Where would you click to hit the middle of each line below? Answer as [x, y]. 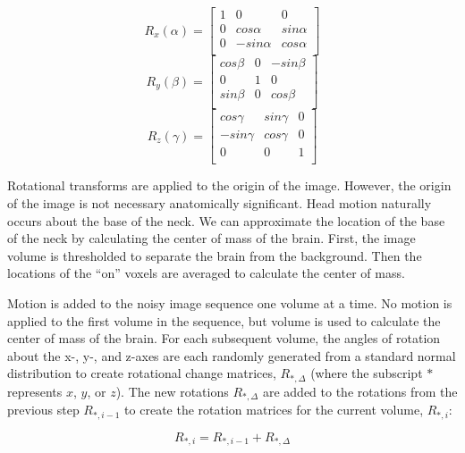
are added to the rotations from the [360, 391]
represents [35, 391]
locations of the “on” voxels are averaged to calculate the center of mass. [206, 273]
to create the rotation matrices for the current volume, [274, 410]
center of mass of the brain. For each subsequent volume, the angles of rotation [224, 338]
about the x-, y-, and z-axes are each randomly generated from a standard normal [232, 355]
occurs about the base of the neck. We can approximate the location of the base [226, 220]
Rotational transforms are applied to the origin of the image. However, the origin [229, 185]
